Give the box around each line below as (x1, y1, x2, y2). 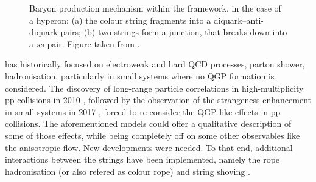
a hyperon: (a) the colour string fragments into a (29, 13, 211, 26)
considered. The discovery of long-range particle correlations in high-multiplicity (5, 81, 304, 94)
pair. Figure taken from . (47, 37, 140, 50)
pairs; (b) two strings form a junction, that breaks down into (60, 25, 287, 38)
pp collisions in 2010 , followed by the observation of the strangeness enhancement (5, 93, 311, 106)
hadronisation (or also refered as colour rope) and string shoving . (5, 164, 250, 177)
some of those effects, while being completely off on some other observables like (5, 129, 300, 141)
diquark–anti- (213, 13, 264, 26)
